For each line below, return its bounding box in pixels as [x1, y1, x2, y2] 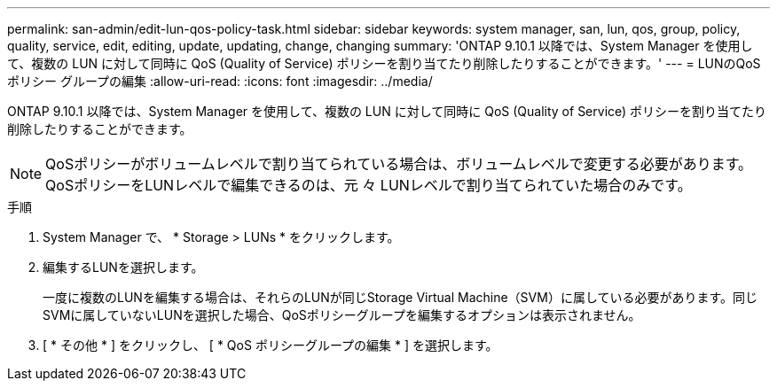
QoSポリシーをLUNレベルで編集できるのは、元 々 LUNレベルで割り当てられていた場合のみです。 [45, 176, 692, 194]
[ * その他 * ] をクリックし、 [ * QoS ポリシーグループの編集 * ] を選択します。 [43, 338, 498, 353]
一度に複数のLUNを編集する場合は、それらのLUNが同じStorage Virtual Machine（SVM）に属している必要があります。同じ [43, 290, 758, 305]
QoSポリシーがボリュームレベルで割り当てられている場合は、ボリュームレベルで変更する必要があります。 [45, 155, 753, 173]
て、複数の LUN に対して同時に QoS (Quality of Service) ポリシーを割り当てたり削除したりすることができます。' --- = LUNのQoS [7, 56, 761, 71]
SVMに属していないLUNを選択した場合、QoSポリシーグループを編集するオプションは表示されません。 [43, 307, 641, 322]
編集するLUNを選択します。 [43, 260, 204, 275]
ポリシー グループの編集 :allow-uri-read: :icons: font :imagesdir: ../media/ [7, 74, 433, 89]
